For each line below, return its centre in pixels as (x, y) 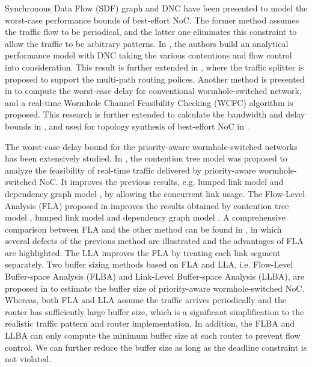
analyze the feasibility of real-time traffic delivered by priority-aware (130, 170)
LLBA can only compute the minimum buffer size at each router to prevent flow (153, 335)
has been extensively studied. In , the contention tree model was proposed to (146, 158)
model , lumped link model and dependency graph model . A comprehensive (145, 217)
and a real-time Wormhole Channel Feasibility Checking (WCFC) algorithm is (149, 102)
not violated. (28, 359)
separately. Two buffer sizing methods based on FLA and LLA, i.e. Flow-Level (149, 264)
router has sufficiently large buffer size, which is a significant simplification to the (154, 311)
